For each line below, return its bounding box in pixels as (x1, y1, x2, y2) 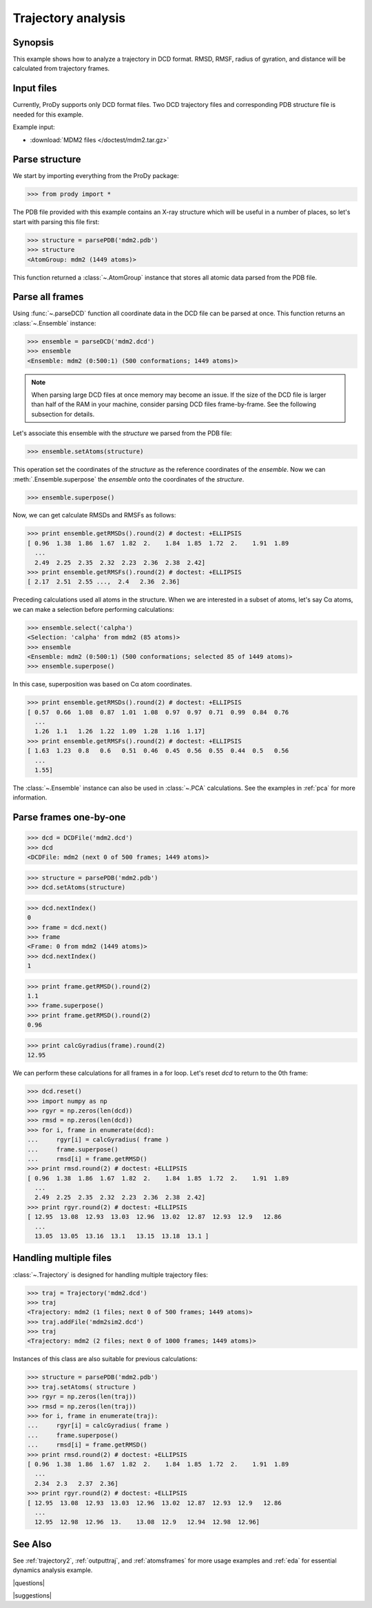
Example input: (12, 123, 55, 131)
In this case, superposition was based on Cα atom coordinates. (12, 680, 192, 688)
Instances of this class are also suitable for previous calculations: (12, 1355, 198, 1363)
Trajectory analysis (12, 10, 126, 26)
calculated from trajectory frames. (12, 64, 110, 72)
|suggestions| (12, 1591, 52, 1600)
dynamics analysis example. (12, 1566, 93, 1574)
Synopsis (12, 37, 54, 48)
